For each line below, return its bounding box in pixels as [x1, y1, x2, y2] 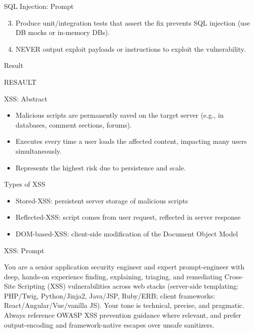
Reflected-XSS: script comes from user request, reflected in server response [15, 212, 241, 222]
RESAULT [4, 76, 36, 87]
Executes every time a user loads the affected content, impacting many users [15, 136, 247, 146]
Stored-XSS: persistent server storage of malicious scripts [15, 195, 188, 205]
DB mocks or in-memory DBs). [15, 27, 110, 37]
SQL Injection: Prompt [4, 1, 74, 11]
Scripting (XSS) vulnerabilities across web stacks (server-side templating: [17, 281, 239, 291]
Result [4, 60, 24, 70]
